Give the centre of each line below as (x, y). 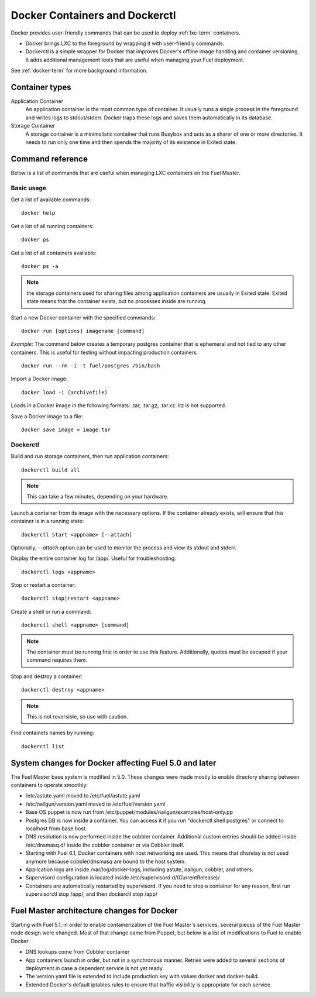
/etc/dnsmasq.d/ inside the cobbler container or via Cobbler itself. (105, 845)
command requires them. (57, 660)
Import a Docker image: (39, 379)
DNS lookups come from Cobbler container (78, 952)
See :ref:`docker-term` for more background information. (79, 71)
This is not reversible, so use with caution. (77, 716)
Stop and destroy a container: (47, 676)
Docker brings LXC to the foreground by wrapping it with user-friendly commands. (125, 43)
